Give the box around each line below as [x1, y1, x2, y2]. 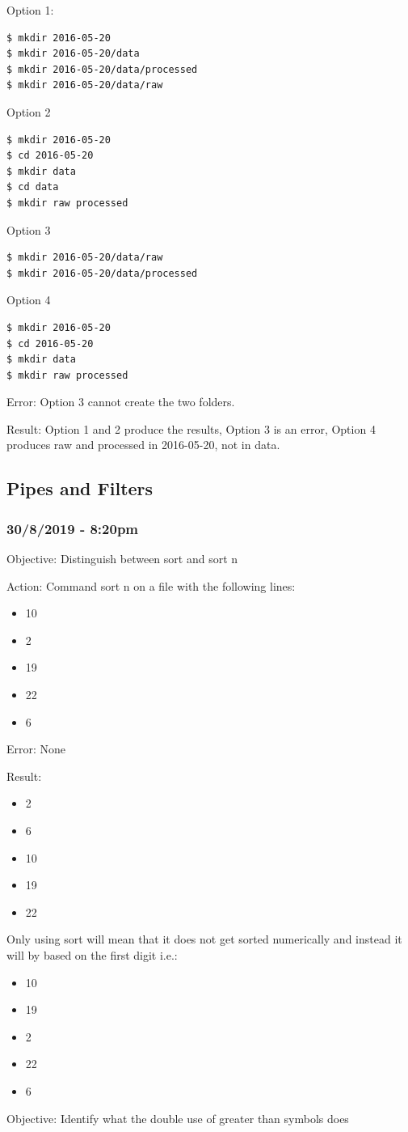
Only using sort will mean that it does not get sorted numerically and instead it [6, 931, 402, 948]
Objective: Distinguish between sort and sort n [6, 550, 238, 567]
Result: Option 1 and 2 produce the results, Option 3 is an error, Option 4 [6, 420, 376, 437]
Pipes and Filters [6, 476, 154, 501]
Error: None [6, 740, 66, 757]
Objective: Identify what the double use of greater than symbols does [6, 1109, 349, 1126]
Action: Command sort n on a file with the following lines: [6, 577, 296, 594]
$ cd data [6, 181, 59, 193]
